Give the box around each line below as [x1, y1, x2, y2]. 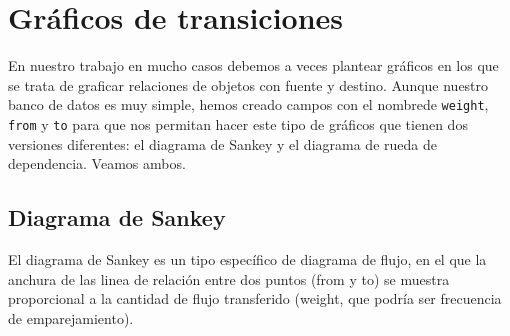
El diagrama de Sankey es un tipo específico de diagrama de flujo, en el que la [8, 249, 487, 270]
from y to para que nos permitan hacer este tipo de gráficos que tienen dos [8, 113, 468, 134]
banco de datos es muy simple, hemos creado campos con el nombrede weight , [8, 94, 489, 115]
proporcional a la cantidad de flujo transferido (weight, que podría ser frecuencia [8, 288, 502, 309]
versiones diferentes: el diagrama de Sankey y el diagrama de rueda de [8, 133, 437, 154]
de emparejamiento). [8, 307, 134, 328]
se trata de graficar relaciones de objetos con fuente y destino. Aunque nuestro [8, 74, 489, 95]
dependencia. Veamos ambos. [8, 153, 186, 174]
